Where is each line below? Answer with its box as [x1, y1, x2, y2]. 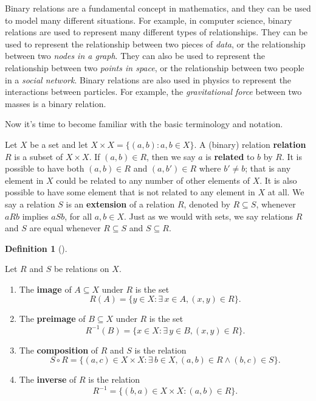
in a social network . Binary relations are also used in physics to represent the [5, 73, 292, 86]
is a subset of [14, 150, 63, 162]
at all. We [267, 186, 304, 198]
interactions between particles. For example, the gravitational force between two [5, 85, 302, 98]
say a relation [5, 197, 55, 210]
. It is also [259, 173, 297, 186]
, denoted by [184, 197, 230, 210]
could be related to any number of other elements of [56, 173, 250, 186]
